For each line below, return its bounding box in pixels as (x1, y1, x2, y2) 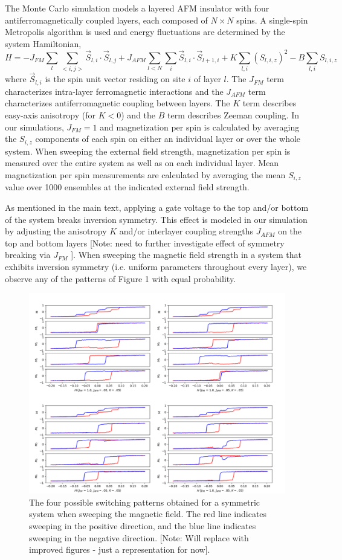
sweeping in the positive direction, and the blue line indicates (29, 519, 256, 532)
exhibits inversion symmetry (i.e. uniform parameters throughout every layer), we (5, 260, 307, 272)
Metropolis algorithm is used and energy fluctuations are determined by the (5, 25, 285, 38)
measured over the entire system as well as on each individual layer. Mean (5, 156, 279, 169)
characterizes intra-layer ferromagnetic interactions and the (5, 85, 224, 97)
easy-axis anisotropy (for (5, 109, 96, 121)
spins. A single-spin (236, 13, 308, 26)
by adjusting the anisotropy (5, 225, 107, 237)
